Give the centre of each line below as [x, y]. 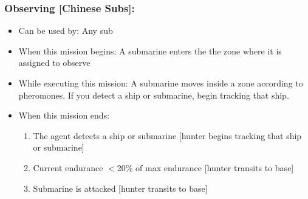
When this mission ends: [64, 115]
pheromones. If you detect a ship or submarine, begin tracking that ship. [154, 95]
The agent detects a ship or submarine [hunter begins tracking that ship [167, 135]
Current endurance [68, 167]
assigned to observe [54, 63]
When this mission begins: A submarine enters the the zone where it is [150, 51]
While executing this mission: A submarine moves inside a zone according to [161, 83]
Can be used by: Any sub [66, 31]
